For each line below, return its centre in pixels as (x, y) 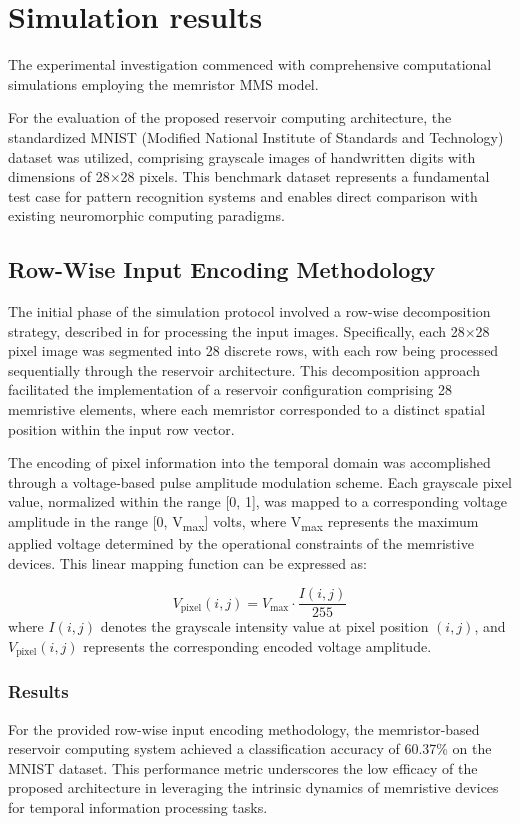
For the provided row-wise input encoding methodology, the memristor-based (244, 728)
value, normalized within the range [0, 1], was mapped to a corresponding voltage (257, 501)
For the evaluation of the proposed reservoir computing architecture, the (230, 117)
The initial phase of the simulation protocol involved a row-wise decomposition (249, 311)
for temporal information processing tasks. (138, 807)
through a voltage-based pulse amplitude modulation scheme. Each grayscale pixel (260, 481)
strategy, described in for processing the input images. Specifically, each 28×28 (249, 330)
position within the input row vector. (121, 428)
